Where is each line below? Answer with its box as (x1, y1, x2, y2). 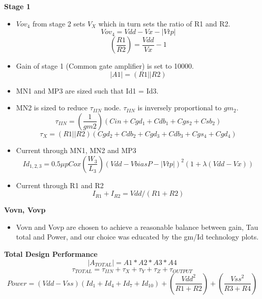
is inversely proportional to (137, 102, 222, 113)
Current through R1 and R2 (16, 180, 104, 190)
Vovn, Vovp (4, 204, 46, 215)
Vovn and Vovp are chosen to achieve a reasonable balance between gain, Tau (16, 221, 258, 232)
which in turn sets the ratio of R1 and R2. (98, 18, 230, 28)
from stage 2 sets (32, 18, 85, 28)
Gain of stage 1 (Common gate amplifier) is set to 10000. (16, 61, 194, 71)
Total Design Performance (4, 248, 98, 259)
